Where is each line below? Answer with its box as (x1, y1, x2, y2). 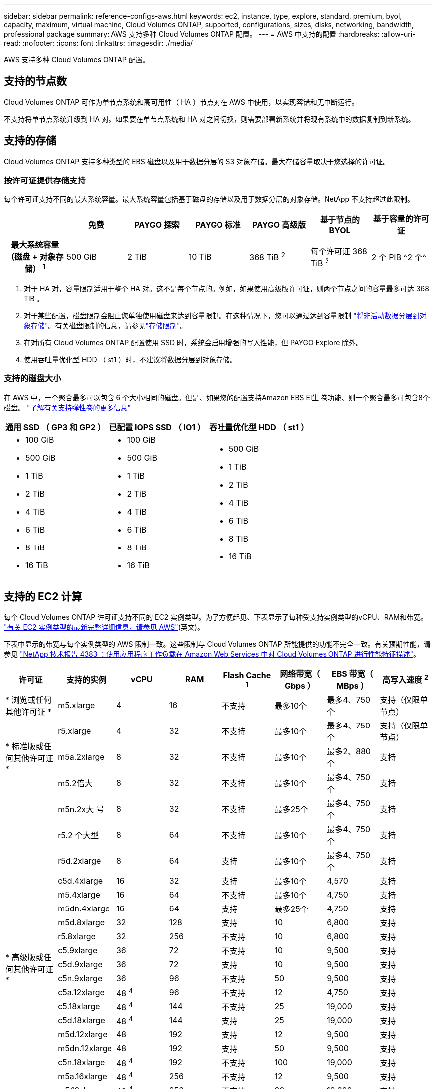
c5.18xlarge (58, 1001, 100, 1012)
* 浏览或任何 (5, 695, 52, 705)
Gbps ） (284, 681, 315, 691)
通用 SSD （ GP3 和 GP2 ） (5, 422, 106, 432)
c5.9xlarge (58, 945, 98, 956)
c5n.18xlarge (58, 1057, 105, 1068)
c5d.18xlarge (58, 1015, 105, 1026)
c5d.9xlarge (58, 959, 103, 970)
